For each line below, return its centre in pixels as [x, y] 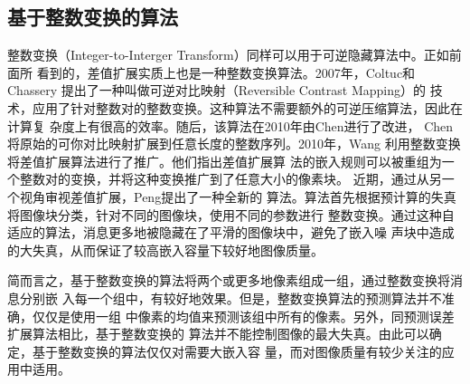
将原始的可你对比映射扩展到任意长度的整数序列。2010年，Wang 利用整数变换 [234, 144]
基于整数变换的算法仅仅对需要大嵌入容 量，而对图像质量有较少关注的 [237, 351]
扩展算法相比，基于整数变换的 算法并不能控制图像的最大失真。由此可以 [218, 334]
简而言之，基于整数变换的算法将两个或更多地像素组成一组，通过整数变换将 [229, 280]
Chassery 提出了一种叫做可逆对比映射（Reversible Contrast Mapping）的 [217, 90]
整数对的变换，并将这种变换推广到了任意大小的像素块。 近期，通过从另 [230, 179]
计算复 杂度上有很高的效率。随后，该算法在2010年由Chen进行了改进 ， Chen [230, 125]
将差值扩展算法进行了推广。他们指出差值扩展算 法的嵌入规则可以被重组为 [225, 161]
